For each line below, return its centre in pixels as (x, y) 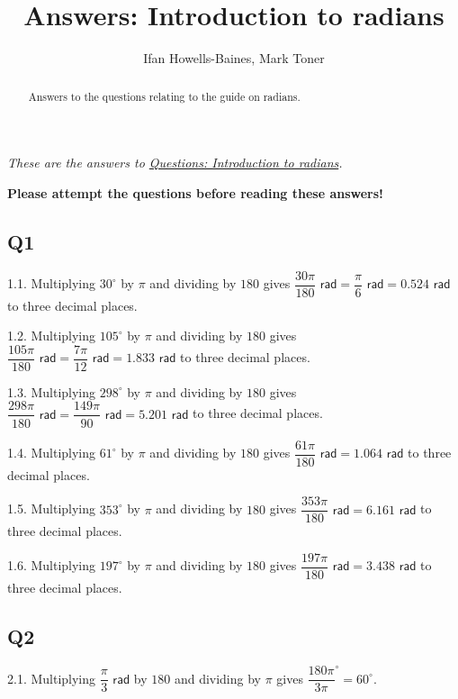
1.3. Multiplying (52, 391)
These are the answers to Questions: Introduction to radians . (175, 163)
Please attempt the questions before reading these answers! (196, 192)
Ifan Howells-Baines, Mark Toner (234, 58)
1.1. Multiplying (52, 283)
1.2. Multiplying (52, 336)
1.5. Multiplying (52, 508)
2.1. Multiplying (52, 678)
